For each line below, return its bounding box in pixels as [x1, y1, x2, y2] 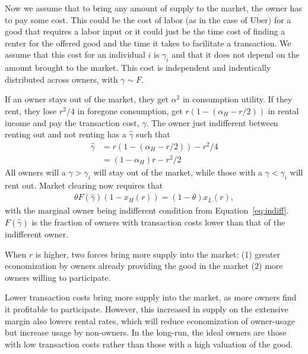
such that [136, 128, 170, 140]
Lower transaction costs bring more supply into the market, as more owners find [5, 291, 297, 303]
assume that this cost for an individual [5, 48, 145, 61]
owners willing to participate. [5, 271, 111, 283]
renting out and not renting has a [5, 128, 126, 140]
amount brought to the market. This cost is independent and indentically [5, 61, 271, 74]
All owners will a [5, 165, 66, 178]
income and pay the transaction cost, [5, 116, 139, 129]
